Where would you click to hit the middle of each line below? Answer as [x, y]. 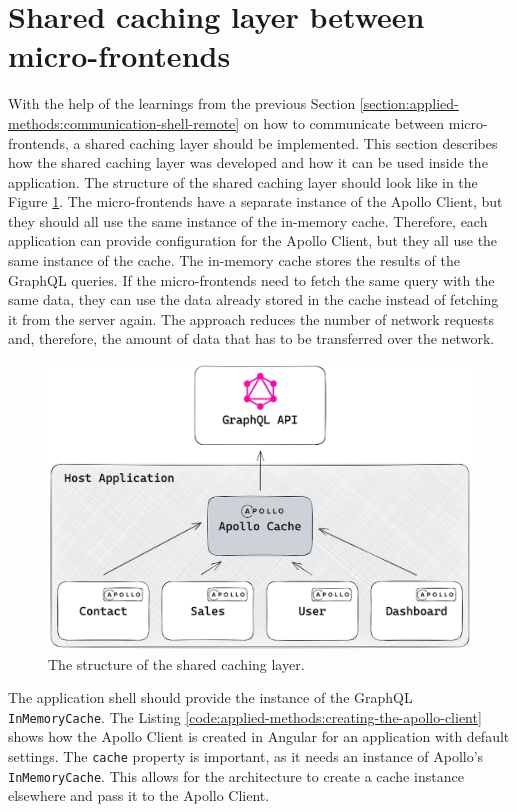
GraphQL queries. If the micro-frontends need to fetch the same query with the [251, 279]
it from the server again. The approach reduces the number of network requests [251, 318]
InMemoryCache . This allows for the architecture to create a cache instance [236, 775]
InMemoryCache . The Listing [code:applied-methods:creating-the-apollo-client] [245, 716]
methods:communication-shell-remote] [124, 122]
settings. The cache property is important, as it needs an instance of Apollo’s [246, 756]
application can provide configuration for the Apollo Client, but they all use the [253, 240]
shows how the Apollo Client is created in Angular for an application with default [259, 736]
